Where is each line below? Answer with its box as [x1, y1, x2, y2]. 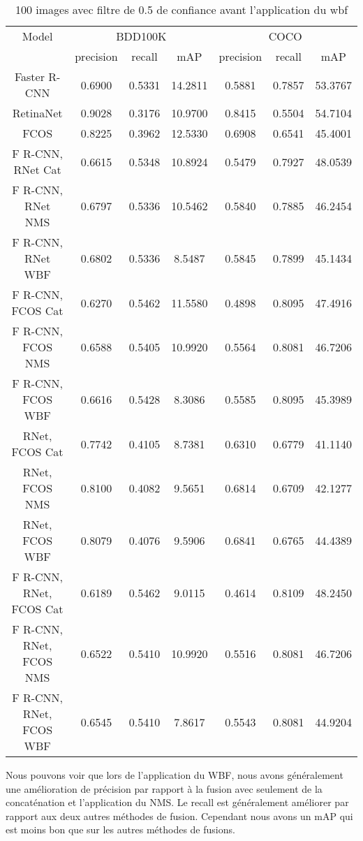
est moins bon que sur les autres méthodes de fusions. [6, 822, 235, 837]
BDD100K [116, 28, 167, 44]
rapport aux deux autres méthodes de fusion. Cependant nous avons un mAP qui [6, 808, 353, 823]
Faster [14, 68, 45, 85]
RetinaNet [12, 105, 63, 121]
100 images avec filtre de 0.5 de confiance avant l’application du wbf [15, 1, 348, 17]
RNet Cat [13, 161, 61, 177]
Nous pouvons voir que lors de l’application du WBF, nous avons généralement [6, 768, 343, 782]
